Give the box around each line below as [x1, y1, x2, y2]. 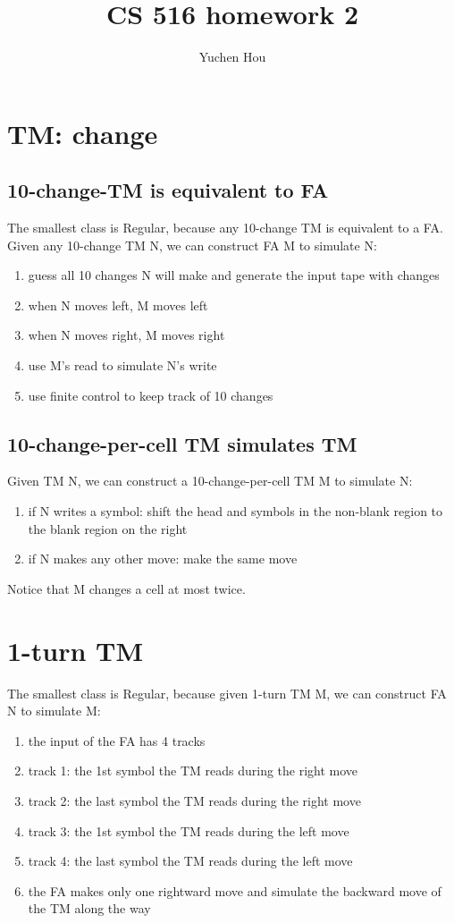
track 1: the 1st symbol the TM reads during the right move [28, 761, 358, 780]
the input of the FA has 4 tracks [28, 731, 206, 749]
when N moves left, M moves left [28, 295, 208, 314]
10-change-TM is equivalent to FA [7, 176, 329, 204]
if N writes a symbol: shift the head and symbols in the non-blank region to [28, 502, 443, 521]
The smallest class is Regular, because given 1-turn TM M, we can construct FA [7, 683, 447, 702]
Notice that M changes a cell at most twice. [7, 579, 246, 597]
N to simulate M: [7, 701, 101, 720]
